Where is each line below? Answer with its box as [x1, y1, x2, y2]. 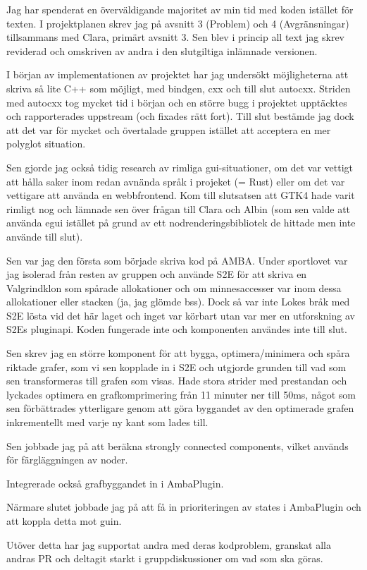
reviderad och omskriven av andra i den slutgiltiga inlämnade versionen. [6, 43, 318, 58]
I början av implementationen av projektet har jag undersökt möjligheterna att [6, 67, 349, 82]
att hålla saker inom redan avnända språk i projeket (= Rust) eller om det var [6, 174, 345, 188]
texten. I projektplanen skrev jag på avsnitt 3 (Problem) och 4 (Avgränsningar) [6, 16, 349, 30]
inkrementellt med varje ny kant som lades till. [6, 415, 209, 430]
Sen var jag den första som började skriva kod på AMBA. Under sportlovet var [6, 253, 348, 267]
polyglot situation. [6, 136, 86, 151]
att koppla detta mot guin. [6, 514, 122, 528]
